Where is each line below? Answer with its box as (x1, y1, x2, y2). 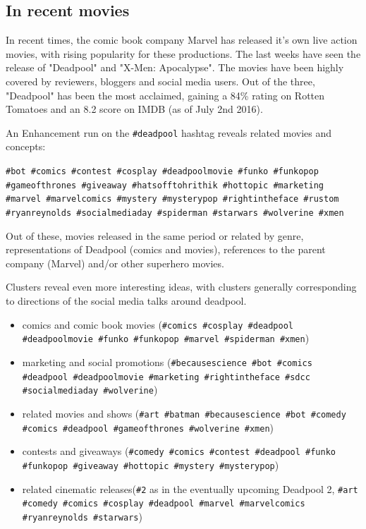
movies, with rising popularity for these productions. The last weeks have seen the (6, 46, 361, 61)
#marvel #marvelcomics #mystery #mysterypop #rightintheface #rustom (6, 194, 339, 205)
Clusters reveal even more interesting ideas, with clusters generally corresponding (6, 279, 357, 294)
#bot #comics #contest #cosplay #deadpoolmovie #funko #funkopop (6, 166, 319, 177)
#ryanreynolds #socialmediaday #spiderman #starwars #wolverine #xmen (6, 207, 344, 218)
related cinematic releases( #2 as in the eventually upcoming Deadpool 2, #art (22, 481, 358, 496)
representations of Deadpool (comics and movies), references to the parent (6, 242, 326, 257)
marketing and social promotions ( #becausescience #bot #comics (22, 354, 312, 369)
